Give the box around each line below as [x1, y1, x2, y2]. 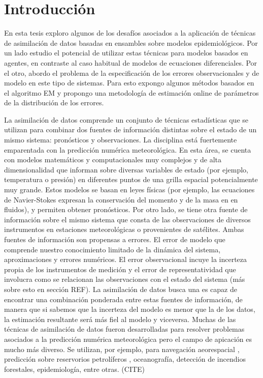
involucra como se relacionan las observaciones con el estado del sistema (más [4, 274, 245, 284]
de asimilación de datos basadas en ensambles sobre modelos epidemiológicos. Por [4, 37, 258, 48]
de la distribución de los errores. [4, 97, 104, 108]
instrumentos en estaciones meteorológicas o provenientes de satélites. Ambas [4, 224, 244, 235]
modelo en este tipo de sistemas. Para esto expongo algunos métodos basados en [4, 77, 254, 88]
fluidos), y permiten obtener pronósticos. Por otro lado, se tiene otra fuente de [4, 204, 248, 215]
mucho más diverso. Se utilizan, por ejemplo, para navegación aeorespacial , [4, 343, 240, 354]
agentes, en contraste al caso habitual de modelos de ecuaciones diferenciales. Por [4, 57, 257, 68]
